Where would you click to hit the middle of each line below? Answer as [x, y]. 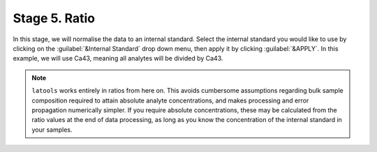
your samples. [52, 130]
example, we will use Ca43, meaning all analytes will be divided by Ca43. [118, 59]
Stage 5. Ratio [54, 18]
